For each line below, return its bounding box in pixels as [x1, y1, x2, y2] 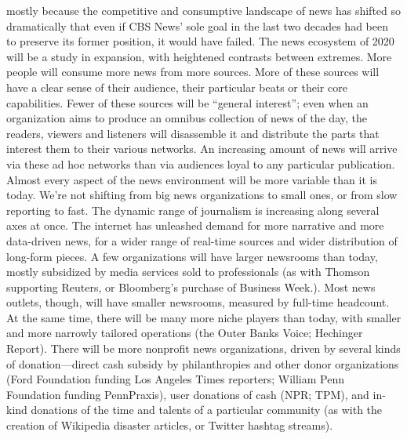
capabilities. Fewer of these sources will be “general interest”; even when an [6, 94, 369, 111]
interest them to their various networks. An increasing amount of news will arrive [6, 140, 398, 157]
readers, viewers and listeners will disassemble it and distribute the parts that [6, 125, 380, 141]
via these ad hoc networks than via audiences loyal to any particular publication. [6, 155, 395, 172]
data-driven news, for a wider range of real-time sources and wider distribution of [6, 232, 398, 249]
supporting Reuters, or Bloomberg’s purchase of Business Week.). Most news [6, 278, 376, 295]
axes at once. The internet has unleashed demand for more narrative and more [6, 217, 384, 234]
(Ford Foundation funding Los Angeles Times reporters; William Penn [6, 371, 345, 387]
